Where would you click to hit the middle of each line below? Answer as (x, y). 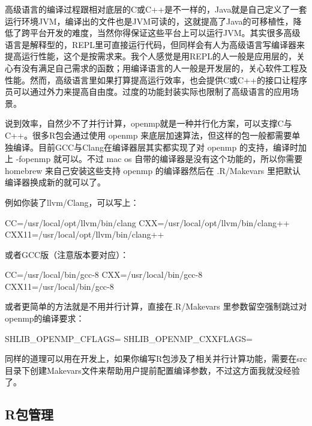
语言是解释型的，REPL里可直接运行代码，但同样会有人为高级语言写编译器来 (155, 44)
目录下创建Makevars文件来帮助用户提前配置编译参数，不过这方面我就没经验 (152, 370)
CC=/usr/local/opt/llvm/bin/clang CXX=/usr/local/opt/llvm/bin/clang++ (147, 222)
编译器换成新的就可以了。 (55, 182)
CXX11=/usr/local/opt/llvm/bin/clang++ (85, 234)
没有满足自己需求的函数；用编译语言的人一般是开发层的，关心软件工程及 (164, 67)
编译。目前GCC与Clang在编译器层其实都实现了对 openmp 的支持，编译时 (155, 147)
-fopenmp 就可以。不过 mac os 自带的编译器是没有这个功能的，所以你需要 (159, 159)
